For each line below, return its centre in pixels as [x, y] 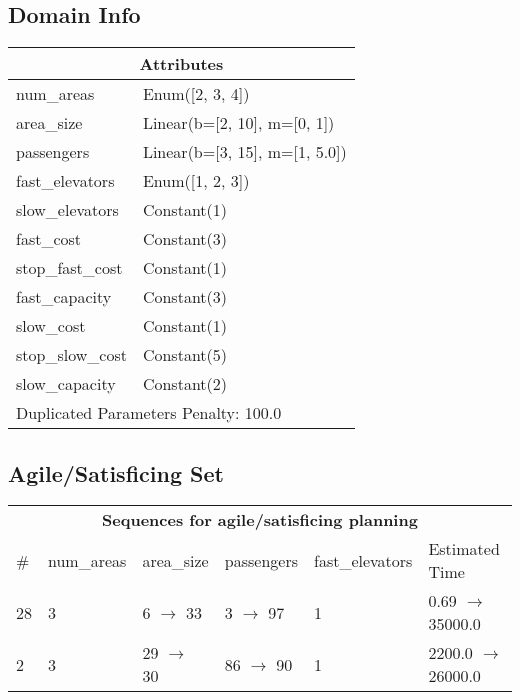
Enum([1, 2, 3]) [196, 181]
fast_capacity [64, 297]
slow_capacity [66, 384]
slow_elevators [67, 210]
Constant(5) [185, 355]
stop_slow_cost [71, 355]
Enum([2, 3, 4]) [196, 94]
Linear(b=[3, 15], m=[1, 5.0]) [244, 152]
